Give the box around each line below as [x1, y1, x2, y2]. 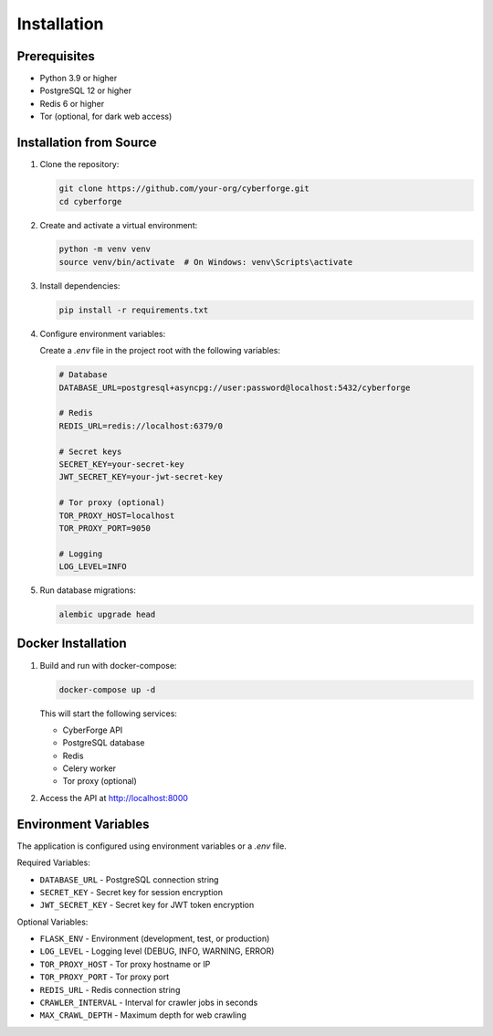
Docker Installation [16, 636, 127, 651]
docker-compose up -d [58, 684, 156, 694]
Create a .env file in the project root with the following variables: [39, 345, 280, 356]
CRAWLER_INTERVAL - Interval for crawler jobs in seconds [39, 997, 258, 1009]
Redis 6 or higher [39, 98, 105, 109]
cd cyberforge [58, 196, 122, 206]
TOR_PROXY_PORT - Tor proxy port [39, 971, 170, 982]
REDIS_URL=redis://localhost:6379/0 [58, 420, 224, 431]
